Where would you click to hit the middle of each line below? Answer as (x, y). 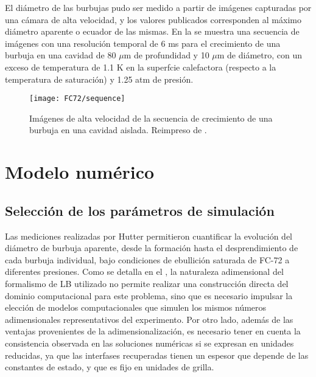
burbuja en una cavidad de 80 (61, 55)
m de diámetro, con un (260, 55)
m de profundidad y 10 (167, 55)
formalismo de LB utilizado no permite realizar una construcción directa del (147, 283)
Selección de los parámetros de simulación (140, 210)
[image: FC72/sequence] (77, 99)
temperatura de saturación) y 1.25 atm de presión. (99, 79)
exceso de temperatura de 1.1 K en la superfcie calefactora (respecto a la (141, 67)
